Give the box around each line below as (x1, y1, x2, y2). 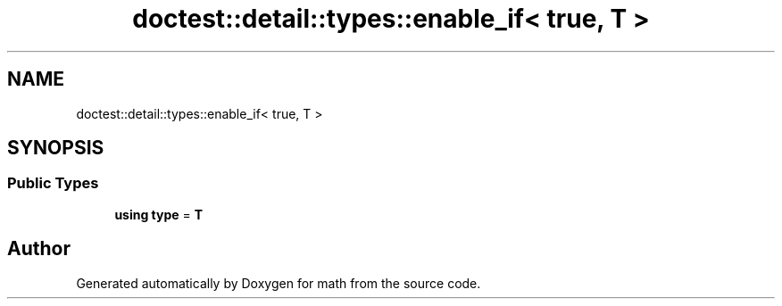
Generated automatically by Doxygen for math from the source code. (76, 275, 481, 291)
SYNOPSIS (7, 136, 104, 160)
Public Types (7, 174, 99, 193)
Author (7, 237, 71, 261)
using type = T (114, 206, 204, 222)
